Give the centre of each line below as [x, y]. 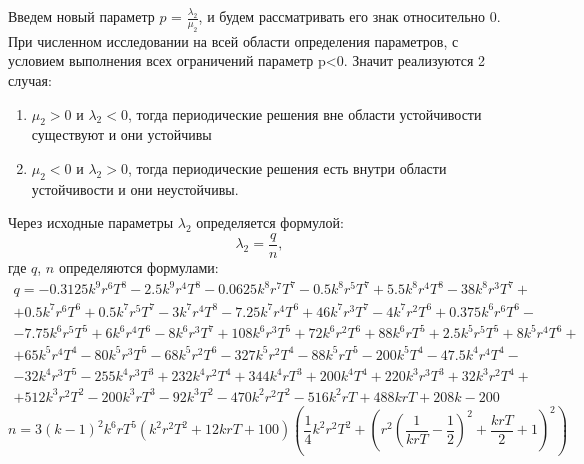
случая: [30, 79]
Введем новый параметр [81, 16]
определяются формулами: [138, 267]
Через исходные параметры [91, 222]
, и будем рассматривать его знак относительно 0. [349, 16]
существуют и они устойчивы [121, 134]
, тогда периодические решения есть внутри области [287, 167]
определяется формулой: [270, 222]
